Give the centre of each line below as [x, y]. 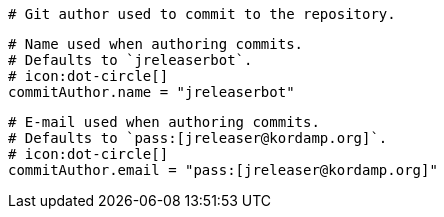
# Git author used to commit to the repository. [202, 14]
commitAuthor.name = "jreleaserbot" [151, 92]
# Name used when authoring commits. [156, 44]
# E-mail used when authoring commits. [164, 122]
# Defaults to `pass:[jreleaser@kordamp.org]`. [198, 138]
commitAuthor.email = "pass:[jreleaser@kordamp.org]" [223, 170]
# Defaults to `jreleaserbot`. [130, 60]
